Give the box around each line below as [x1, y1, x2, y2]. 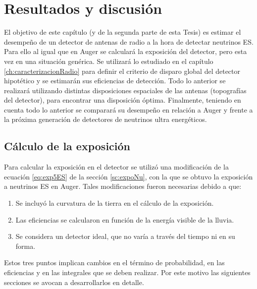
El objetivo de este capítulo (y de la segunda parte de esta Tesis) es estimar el [4, 27, 241, 37]
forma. [15, 240, 36, 251]
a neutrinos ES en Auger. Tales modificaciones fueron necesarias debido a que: [4, 181, 242, 191]
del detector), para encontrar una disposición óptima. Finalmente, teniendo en [4, 95, 241, 105]
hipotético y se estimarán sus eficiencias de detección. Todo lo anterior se [4, 75, 226, 86]
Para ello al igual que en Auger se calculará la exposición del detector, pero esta [4, 46, 247, 57]
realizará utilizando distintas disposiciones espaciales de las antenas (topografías [4, 85, 247, 95]
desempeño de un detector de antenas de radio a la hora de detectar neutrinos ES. [4, 36, 254, 47]
